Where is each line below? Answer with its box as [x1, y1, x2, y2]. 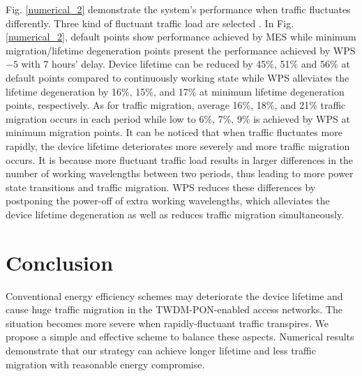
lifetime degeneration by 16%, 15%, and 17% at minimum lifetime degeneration [6, 84, 345, 98]
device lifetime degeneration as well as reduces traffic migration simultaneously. [6, 206, 345, 221]
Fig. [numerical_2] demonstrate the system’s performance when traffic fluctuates [6, 2, 351, 16]
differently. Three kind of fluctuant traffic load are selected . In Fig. [6, 15, 294, 30]
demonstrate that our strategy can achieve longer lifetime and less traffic [6, 343, 316, 357]
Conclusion [6, 248, 114, 276]
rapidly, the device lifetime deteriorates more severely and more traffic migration [6, 138, 350, 153]
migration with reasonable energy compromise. [6, 356, 205, 371]
